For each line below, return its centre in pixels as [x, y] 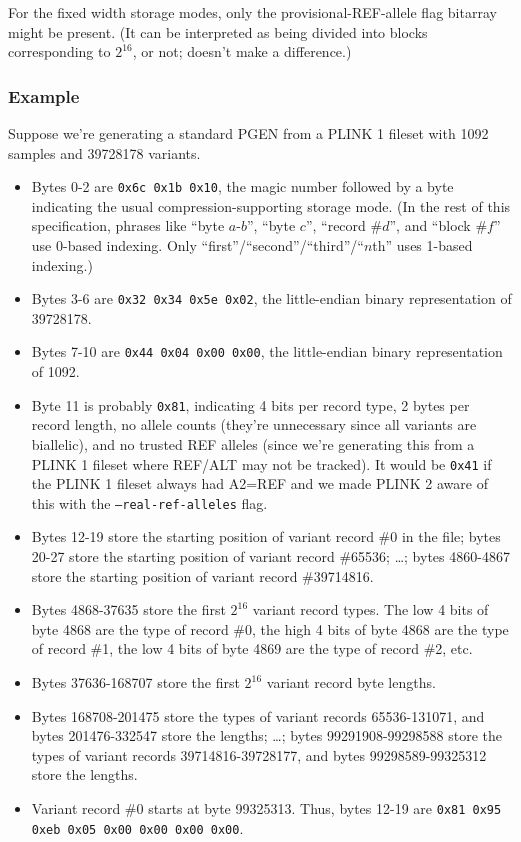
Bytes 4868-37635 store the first [128, 609]
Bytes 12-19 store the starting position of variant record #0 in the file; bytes [266, 536]
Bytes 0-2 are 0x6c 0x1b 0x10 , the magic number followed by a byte [242, 186]
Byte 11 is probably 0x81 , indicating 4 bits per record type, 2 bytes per [250, 404]
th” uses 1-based [422, 245]
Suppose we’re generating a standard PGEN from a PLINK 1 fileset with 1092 [248, 133]
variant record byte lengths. [351, 682]
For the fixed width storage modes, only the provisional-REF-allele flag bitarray [252, 12]
